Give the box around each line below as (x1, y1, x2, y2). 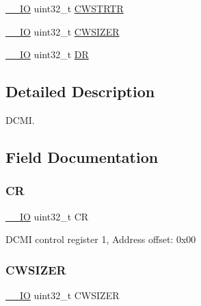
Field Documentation (5, 146, 159, 167)
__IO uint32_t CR (5, 209, 89, 223)
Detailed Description (5, 81, 155, 102)
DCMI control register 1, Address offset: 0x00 (5, 232, 196, 246)
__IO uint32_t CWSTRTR (5, 1, 124, 15)
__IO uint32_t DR (5, 47, 89, 62)
